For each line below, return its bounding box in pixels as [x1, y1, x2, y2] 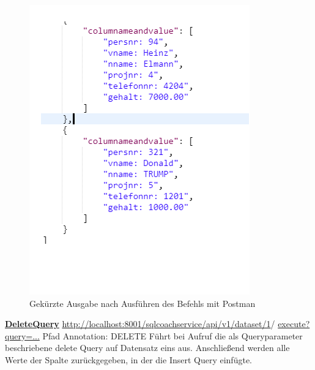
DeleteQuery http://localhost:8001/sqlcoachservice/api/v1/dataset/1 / [5, 317, 275, 330]
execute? [278, 317, 310, 330]
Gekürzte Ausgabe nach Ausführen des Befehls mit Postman [29, 296, 256, 309]
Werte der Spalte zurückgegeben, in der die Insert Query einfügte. [5, 353, 252, 366]
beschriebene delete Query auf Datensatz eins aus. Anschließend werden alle [5, 341, 290, 354]
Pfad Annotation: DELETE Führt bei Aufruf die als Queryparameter [42, 329, 303, 342]
